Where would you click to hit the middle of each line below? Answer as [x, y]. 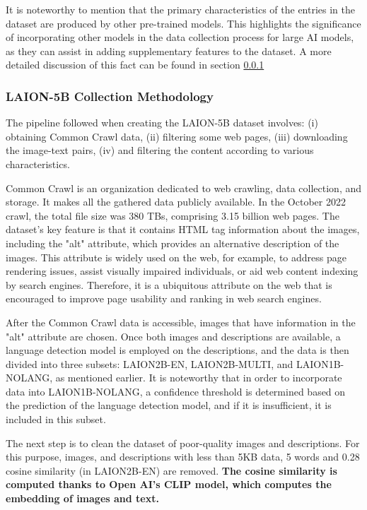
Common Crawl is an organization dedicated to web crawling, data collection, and [184, 188]
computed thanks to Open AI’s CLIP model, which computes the [169, 484]
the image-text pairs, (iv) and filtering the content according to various [160, 150]
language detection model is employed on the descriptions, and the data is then [177, 350]
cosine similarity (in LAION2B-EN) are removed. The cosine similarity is [171, 470]
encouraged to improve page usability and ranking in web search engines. [164, 298]
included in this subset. [56, 419]
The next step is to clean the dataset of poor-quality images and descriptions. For [183, 443]
